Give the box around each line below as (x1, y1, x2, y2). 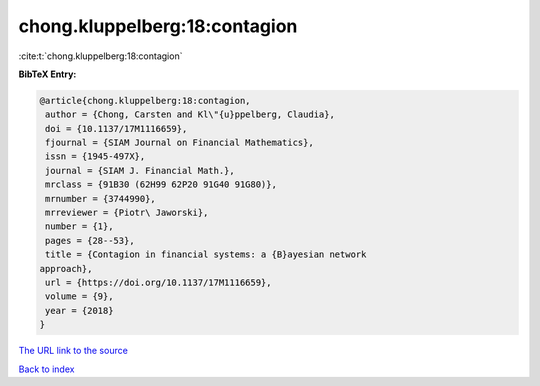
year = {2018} (45, 305, 114, 316)
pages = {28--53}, (45, 235, 135, 246)
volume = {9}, (45, 291, 114, 302)
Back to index (18, 363, 75, 375)
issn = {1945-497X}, (45, 151, 146, 162)
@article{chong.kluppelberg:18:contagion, (39, 95, 251, 106)
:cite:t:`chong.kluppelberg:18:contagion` (18, 50, 183, 62)
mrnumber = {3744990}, (45, 193, 157, 204)
